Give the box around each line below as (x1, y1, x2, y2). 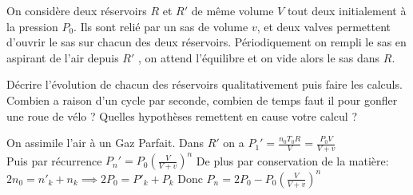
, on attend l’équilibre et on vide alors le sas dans (137, 49, 380, 66)
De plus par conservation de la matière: (196, 152, 389, 169)
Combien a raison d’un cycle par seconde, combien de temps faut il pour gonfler (6, 91, 398, 108)
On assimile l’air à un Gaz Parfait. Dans (6, 134, 204, 151)
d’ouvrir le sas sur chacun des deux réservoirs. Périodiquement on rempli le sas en (6, 34, 407, 50)
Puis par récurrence (6, 152, 102, 169)
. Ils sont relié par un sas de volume (73, 18, 248, 34)
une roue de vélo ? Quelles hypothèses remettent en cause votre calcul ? (6, 107, 358, 124)
